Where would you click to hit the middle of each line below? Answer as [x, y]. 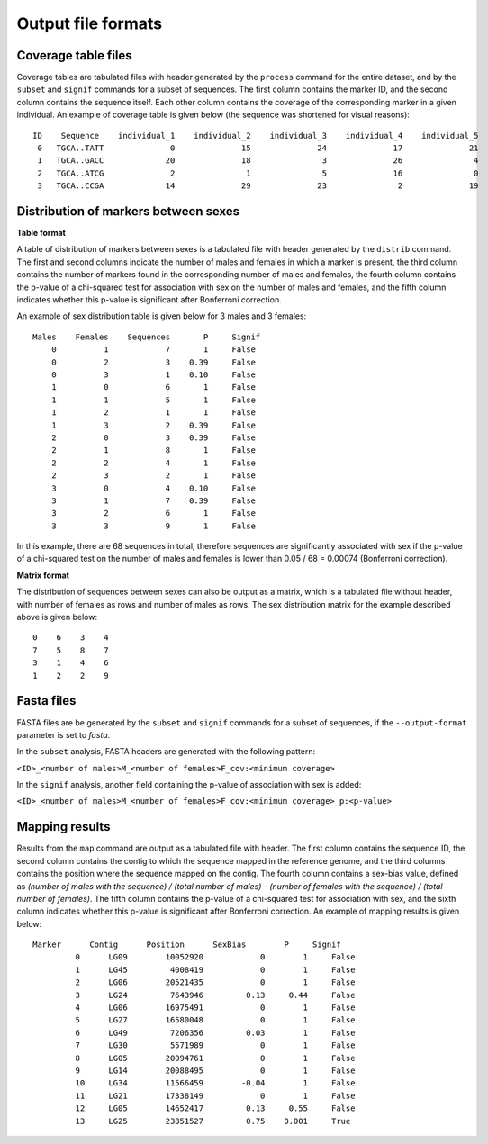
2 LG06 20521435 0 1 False [215, 982]
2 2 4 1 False [154, 463]
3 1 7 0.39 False [154, 500]
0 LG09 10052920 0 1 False [215, 957]
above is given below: [57, 617]
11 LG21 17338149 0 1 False [215, 1095]
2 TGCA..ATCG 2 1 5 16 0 [258, 173]
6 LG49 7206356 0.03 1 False [215, 1032]
